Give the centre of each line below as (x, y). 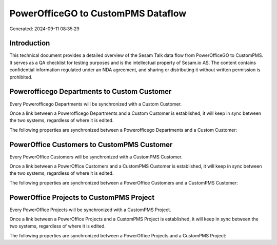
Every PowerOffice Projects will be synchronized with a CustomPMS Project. (90, 210)
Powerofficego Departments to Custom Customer (91, 91)
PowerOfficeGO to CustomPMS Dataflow (98, 13)
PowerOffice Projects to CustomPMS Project (82, 197)
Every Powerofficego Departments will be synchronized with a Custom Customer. (96, 104)
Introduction (30, 43)
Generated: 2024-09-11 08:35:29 (44, 29)
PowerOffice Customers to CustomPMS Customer (91, 144)
